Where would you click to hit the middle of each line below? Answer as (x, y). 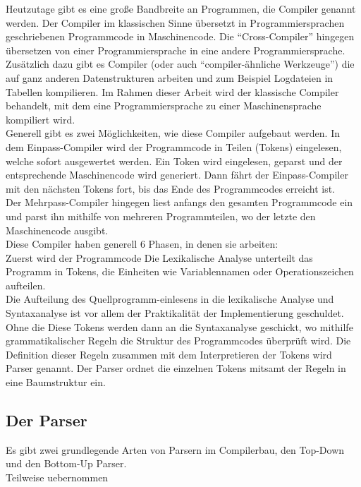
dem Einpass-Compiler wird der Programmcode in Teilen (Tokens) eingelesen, (174, 146)
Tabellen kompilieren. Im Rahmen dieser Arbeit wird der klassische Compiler (172, 91)
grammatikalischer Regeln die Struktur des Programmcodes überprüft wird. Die (178, 341)
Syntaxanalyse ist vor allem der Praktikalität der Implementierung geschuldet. (175, 313)
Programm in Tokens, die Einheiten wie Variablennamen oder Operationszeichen (180, 271)
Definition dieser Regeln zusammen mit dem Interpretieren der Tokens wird (169, 354)
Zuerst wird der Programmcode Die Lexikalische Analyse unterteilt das (159, 257)
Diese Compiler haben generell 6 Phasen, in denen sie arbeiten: (142, 244)
